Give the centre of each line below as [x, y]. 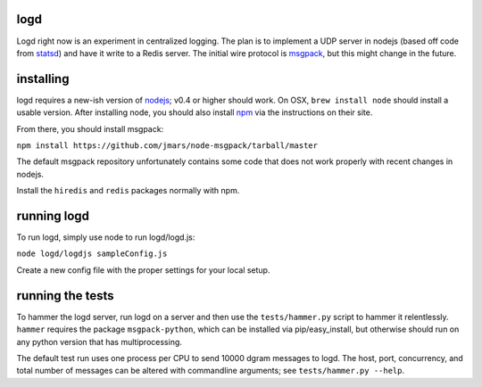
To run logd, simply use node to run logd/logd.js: [106, 237]
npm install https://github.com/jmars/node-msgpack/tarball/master [167, 145]
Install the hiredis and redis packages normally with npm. [128, 191]
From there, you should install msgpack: [90, 128]
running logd [53, 215]
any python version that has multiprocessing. [100, 342]
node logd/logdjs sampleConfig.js [92, 254]
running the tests [66, 296]
